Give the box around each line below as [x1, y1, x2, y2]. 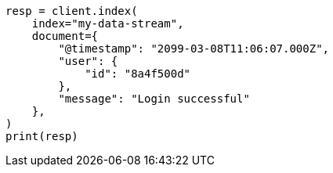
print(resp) [5, 130, 78, 142]
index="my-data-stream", [31, 17, 184, 30]
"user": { [58, 55, 118, 67]
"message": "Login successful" [58, 92, 250, 105]
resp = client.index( [5, 5, 138, 17]
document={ [31, 30, 99, 42]
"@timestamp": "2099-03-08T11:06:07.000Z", [58, 42, 330, 55]
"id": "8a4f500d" [85, 67, 191, 80]
